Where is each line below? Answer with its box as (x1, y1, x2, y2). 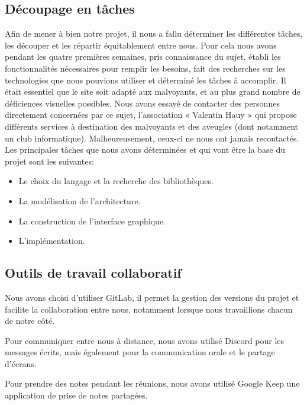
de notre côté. (5, 314, 55, 327)
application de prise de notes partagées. (5, 389, 148, 401)
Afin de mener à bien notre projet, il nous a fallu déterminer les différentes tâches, (5, 27, 303, 40)
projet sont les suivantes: (5, 155, 94, 167)
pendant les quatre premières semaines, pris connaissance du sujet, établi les (5, 50, 281, 63)
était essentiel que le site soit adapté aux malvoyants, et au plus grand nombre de (5, 85, 300, 98)
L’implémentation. (18, 234, 85, 247)
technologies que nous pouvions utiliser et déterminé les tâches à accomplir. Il (5, 73, 286, 86)
